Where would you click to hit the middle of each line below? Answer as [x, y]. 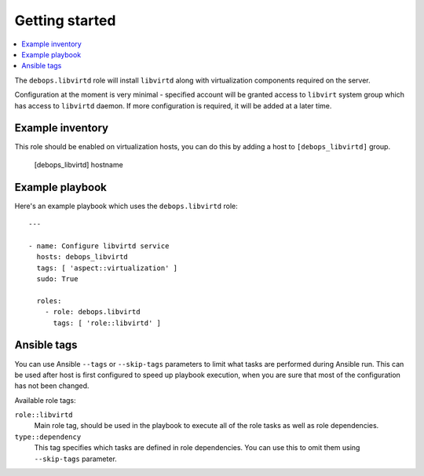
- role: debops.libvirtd [92, 312]
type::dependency [48, 437]
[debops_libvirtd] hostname [79, 164]
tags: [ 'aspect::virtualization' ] [107, 268]
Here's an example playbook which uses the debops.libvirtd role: [126, 206]
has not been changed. [52, 386]
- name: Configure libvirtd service [99, 246]
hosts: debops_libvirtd [82, 257]
